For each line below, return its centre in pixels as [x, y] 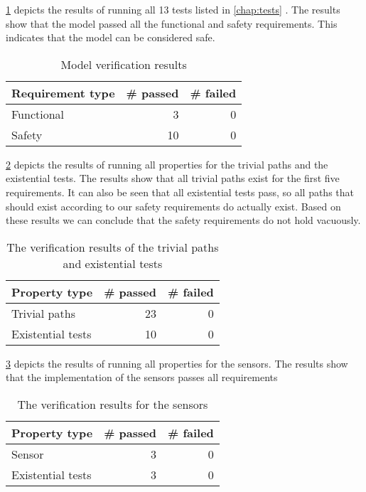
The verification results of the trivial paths [113, 247]
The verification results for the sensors [113, 404]
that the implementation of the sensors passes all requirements [142, 377]
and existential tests [113, 263]
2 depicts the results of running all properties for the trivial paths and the [167, 164]
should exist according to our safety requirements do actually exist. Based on [173, 206]
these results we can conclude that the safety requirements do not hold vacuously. [183, 220]
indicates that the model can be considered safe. [111, 37]
